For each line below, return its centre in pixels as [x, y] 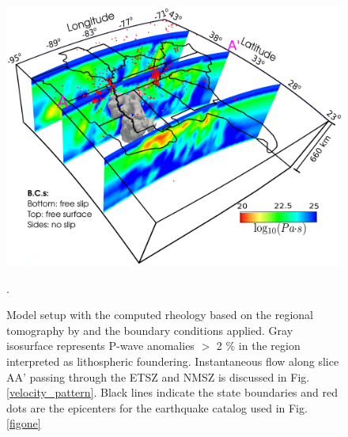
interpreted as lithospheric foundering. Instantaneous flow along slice [173, 361]
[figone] [24, 423]
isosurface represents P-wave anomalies [100, 346]
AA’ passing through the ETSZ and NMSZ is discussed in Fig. [158, 376]
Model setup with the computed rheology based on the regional [160, 315]
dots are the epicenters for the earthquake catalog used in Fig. [157, 407]
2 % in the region [258, 346]
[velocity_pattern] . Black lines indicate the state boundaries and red [172, 392]
